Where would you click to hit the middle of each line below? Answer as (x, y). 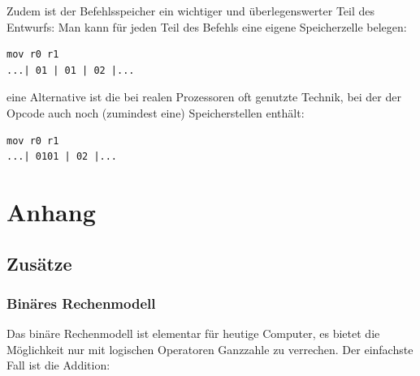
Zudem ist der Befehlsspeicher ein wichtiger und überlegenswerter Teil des (191, 11)
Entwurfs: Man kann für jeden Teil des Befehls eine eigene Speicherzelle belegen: (207, 26)
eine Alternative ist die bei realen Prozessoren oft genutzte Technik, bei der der (204, 97)
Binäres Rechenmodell (81, 303)
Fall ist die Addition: (58, 365)
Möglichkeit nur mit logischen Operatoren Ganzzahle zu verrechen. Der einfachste (210, 349)
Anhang (51, 211)
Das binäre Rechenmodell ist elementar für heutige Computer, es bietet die (193, 333)
